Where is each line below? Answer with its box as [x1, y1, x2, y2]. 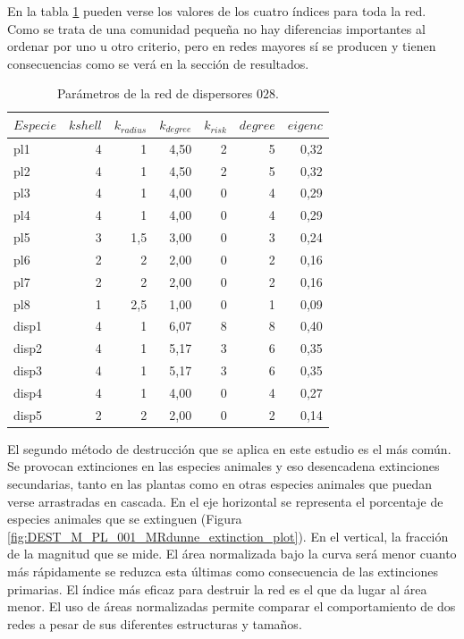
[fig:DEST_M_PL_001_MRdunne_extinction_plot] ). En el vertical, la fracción [7, 526, 449, 545]
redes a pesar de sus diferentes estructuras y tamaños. [7, 614, 302, 633]
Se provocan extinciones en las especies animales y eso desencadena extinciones [7, 457, 440, 475]
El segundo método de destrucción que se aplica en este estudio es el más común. [7, 439, 451, 458]
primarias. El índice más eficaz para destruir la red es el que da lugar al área [7, 579, 427, 598]
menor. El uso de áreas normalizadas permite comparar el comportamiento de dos [7, 597, 456, 616]
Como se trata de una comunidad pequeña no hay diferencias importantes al [7, 19, 426, 38]
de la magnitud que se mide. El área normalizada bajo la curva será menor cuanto [7, 544, 457, 563]
